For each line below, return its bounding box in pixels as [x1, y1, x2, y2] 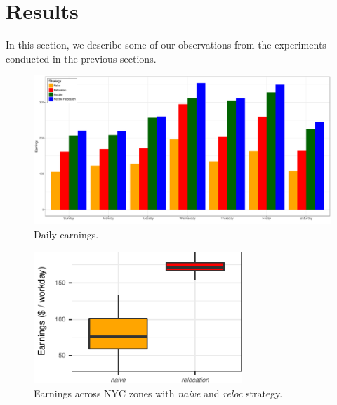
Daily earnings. [34, 226, 99, 241]
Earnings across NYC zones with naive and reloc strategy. [34, 385, 283, 400]
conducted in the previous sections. [6, 51, 157, 65]
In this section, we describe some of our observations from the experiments [6, 37, 326, 52]
